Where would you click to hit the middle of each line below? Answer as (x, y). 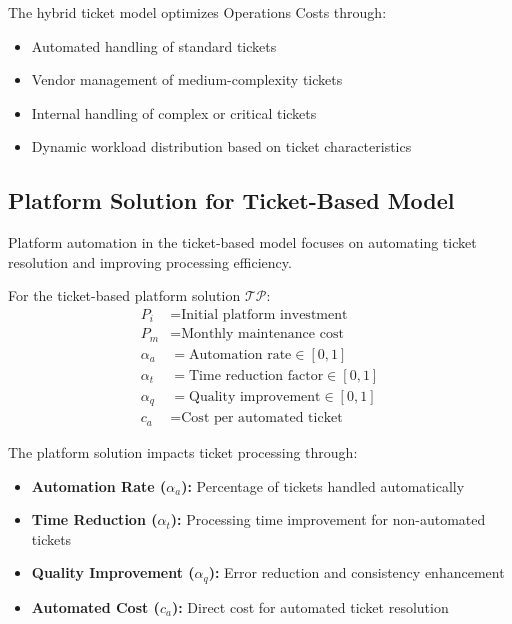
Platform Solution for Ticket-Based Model (231, 200)
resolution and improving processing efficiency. (150, 261)
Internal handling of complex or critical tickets (174, 112)
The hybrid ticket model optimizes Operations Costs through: (197, 12)
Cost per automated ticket (262, 418)
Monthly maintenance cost (262, 334)
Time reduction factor (256, 375)
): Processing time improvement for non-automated (328, 519)
